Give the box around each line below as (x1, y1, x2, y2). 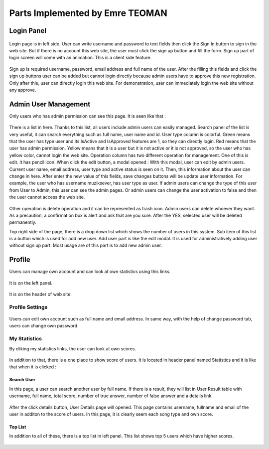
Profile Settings (9, 303, 48, 310)
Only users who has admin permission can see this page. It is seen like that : (9, 113, 166, 119)
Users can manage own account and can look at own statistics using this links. (9, 269, 171, 275)
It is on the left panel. (9, 280, 52, 286)
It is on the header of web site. (9, 292, 72, 298)
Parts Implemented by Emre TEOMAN (9, 7, 168, 18)
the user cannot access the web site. (9, 194, 85, 200)
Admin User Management (9, 100, 91, 108)
